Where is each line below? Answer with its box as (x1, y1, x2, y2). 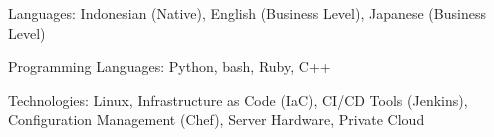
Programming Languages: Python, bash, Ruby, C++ (8, 56, 331, 77)
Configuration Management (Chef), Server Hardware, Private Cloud (8, 109, 425, 130)
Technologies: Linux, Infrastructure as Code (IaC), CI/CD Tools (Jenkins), (8, 89, 468, 110)
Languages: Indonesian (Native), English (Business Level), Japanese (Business (8, 3, 486, 23)
